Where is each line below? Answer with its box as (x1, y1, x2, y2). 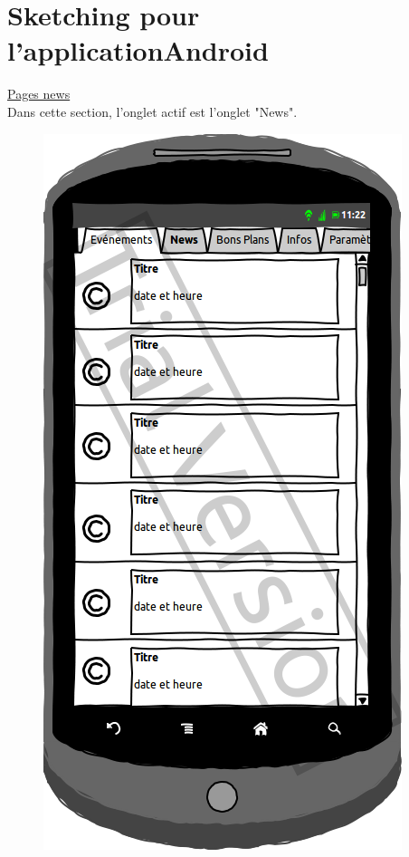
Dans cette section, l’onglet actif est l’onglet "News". (7, 101, 298, 120)
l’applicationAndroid (7, 32, 269, 69)
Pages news (7, 84, 71, 103)
